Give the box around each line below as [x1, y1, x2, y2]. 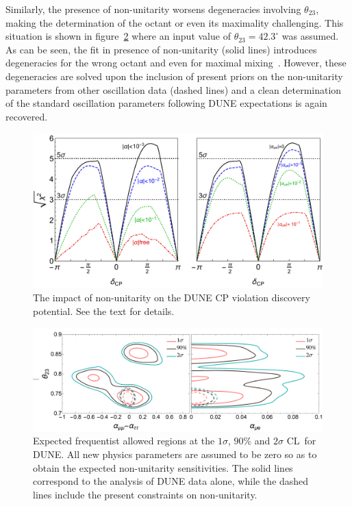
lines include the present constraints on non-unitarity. [33, 487, 257, 501]
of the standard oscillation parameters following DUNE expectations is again [5, 96, 327, 110]
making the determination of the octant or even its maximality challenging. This [5, 15, 344, 29]
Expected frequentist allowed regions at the [33, 433, 215, 448]
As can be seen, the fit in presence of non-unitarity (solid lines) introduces [5, 42, 317, 56]
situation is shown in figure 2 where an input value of [5, 29, 231, 43]
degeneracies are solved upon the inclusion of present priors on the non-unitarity [5, 68, 343, 83]
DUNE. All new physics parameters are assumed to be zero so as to [33, 446, 317, 461]
